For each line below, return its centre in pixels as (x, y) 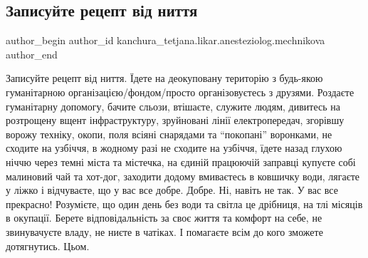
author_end (32, 54)
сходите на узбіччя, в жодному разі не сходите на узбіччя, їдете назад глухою (174, 148)
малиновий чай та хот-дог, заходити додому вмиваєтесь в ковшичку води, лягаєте (183, 176)
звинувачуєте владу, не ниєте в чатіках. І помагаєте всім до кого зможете (164, 231)
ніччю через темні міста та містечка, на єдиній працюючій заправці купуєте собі (181, 161)
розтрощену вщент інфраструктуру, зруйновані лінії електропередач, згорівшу (175, 120)
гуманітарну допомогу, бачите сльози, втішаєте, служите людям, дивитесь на (173, 106)
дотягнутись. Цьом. (48, 246)
